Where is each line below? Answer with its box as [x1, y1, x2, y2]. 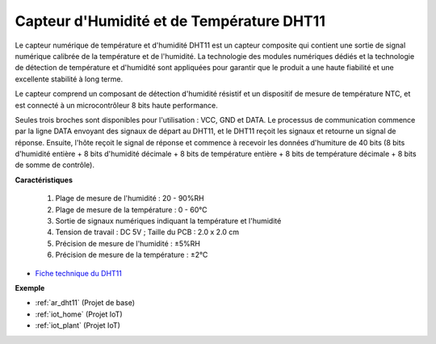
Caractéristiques [15, 174, 73, 185]
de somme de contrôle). [15, 160, 94, 170]
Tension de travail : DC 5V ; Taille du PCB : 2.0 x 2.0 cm [55, 227, 240, 237]
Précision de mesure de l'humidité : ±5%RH [55, 238, 201, 248]
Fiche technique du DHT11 [35, 268, 123, 278]
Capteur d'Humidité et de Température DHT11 [15, 12, 326, 30]
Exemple [15, 283, 45, 292]
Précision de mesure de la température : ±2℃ [55, 250, 208, 260]
